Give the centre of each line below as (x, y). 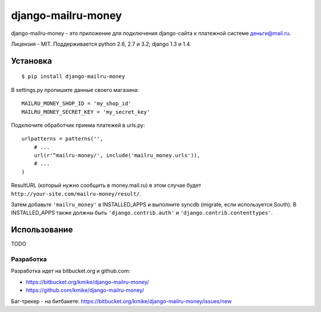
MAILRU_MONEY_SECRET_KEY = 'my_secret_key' (86, 112)
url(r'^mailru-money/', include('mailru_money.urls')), (117, 155)
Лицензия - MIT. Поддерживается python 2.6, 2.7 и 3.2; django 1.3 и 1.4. (101, 44)
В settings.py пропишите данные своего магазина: (75, 90)
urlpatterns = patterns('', (62, 139)
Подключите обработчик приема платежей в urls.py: (78, 125)
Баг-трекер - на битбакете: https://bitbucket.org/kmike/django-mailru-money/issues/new (121, 301)
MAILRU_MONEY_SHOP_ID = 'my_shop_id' (77, 104)
